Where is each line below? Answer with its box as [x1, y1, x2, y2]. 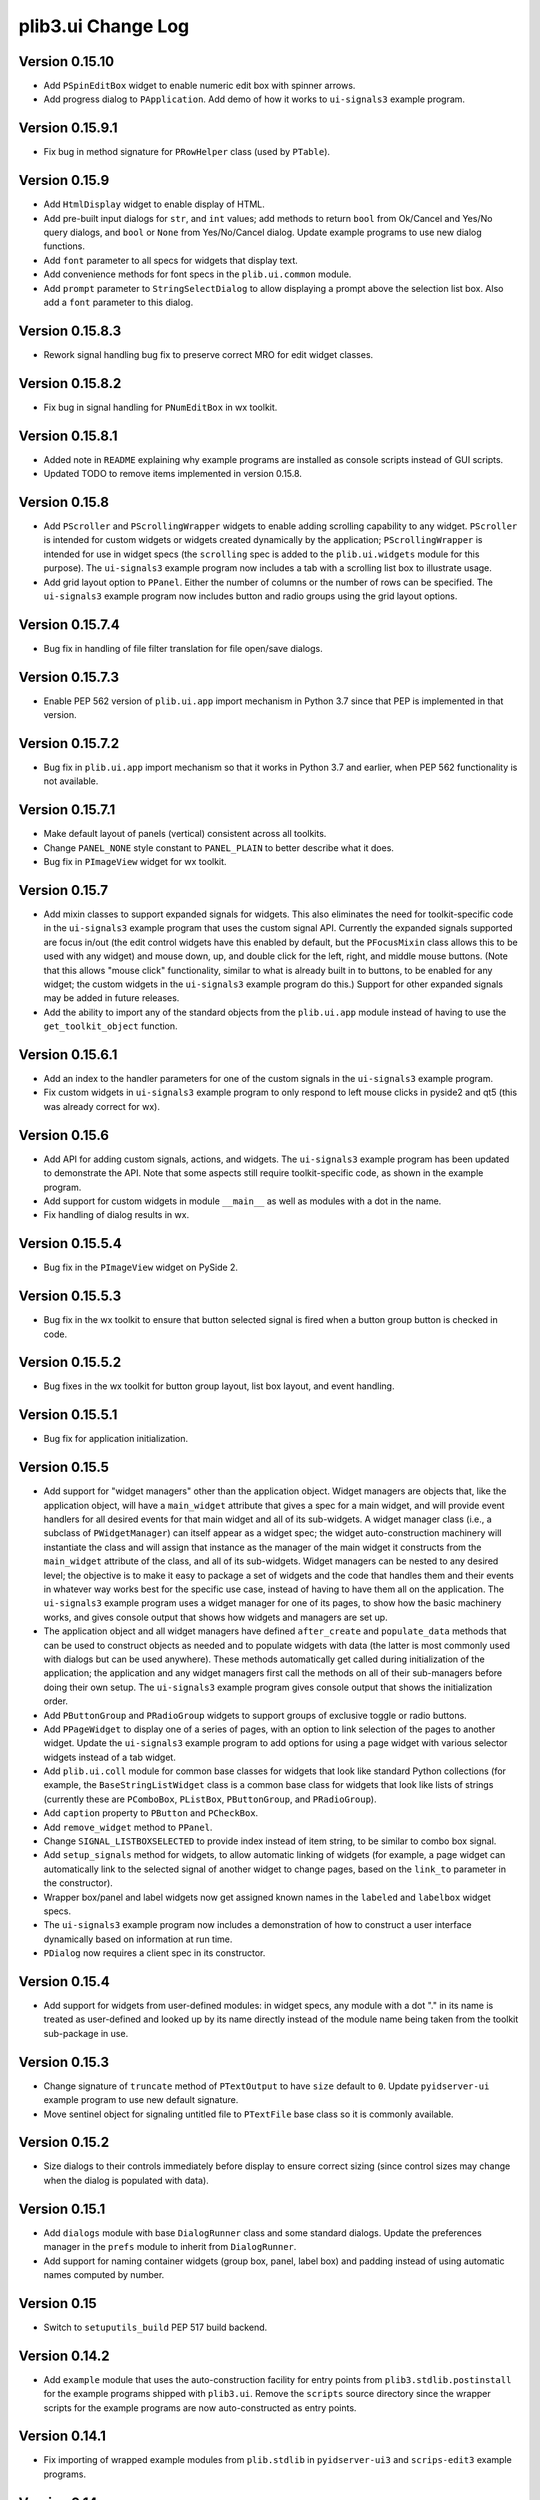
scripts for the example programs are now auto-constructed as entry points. [43, 2401, 357, 2414]
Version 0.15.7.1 [18, 801, 116, 819]
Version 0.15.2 [18, 2134, 110, 2151]
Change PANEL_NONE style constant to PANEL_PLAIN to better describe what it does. [43, 841, 395, 854]
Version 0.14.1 [18, 2428, 107, 2445]
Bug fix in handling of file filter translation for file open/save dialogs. [43, 642, 324, 654]
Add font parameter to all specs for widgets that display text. [43, 254, 299, 266]
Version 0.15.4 [18, 1973, 110, 1990]
